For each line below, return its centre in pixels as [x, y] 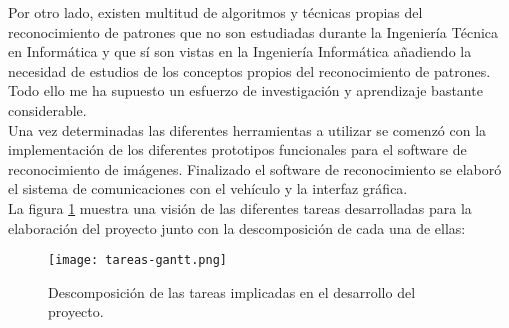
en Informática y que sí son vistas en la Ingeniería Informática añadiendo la [240, 51]
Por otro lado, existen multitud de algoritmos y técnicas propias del [215, 12]
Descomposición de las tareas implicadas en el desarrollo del [232, 291]
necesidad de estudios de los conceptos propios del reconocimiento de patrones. [249, 70]
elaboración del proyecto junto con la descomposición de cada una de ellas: [237, 227]
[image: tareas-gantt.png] [137, 260]
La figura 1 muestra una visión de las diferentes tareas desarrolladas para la [240, 207]
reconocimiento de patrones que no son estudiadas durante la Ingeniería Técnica [253, 31]
